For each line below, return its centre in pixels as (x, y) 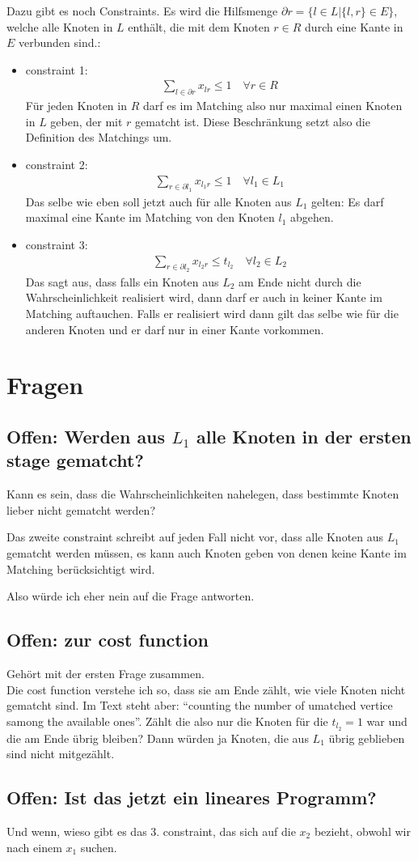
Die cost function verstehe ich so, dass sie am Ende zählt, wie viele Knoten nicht (206, 689)
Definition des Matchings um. (99, 137)
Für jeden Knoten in (76, 106)
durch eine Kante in (354, 26)
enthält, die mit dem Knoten (199, 26)
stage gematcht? (75, 460)
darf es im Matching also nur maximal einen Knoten (272, 106)
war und (387, 721)
